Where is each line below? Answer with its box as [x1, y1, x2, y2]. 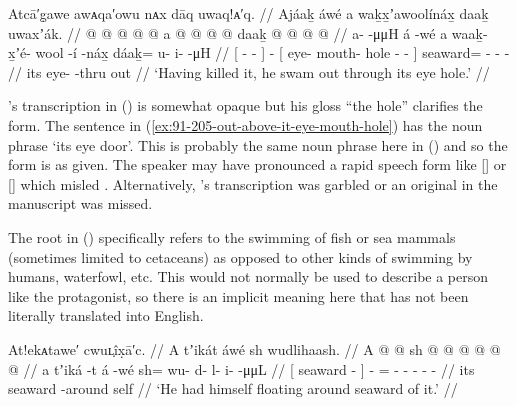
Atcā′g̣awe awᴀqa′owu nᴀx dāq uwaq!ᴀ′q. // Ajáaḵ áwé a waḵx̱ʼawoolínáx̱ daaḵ [8, 3, 489, 23]
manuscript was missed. [8, 193, 153, 214]
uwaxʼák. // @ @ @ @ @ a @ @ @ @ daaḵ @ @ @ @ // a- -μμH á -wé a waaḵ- [8, 22, 488, 43]
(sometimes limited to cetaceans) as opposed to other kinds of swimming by [8, 246, 473, 267]
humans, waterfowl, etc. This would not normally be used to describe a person [8, 266, 489, 287]
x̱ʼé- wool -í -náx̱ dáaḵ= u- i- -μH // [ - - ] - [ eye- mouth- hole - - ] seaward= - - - [8, 42, 510, 63]
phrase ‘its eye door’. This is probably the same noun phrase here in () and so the [8, 134, 508, 155]
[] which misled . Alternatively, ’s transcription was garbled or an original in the [8, 173, 498, 194]
